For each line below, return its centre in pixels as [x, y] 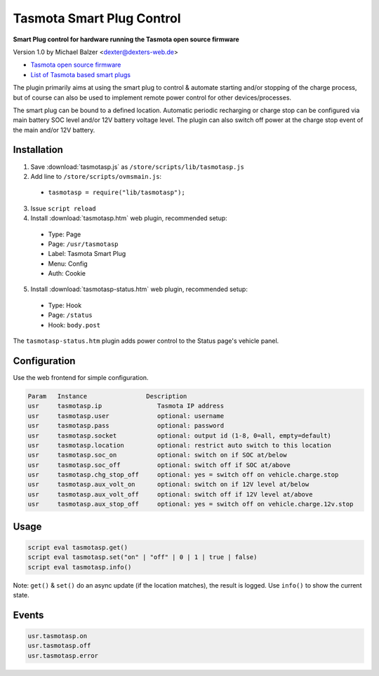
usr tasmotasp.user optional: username [126, 416]
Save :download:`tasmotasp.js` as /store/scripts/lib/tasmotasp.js [138, 167]
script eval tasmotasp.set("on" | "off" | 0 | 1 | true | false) [142, 557]
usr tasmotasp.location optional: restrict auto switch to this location [179, 445]
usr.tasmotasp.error [63, 655]
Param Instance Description [107, 396]
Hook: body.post [74, 325]
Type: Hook [65, 305]
